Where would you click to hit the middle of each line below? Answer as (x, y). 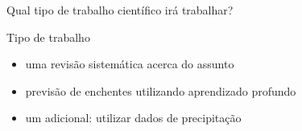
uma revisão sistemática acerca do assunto (130, 64)
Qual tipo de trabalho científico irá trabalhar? (120, 10)
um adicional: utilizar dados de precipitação (133, 118)
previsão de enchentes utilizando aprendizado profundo (161, 90)
